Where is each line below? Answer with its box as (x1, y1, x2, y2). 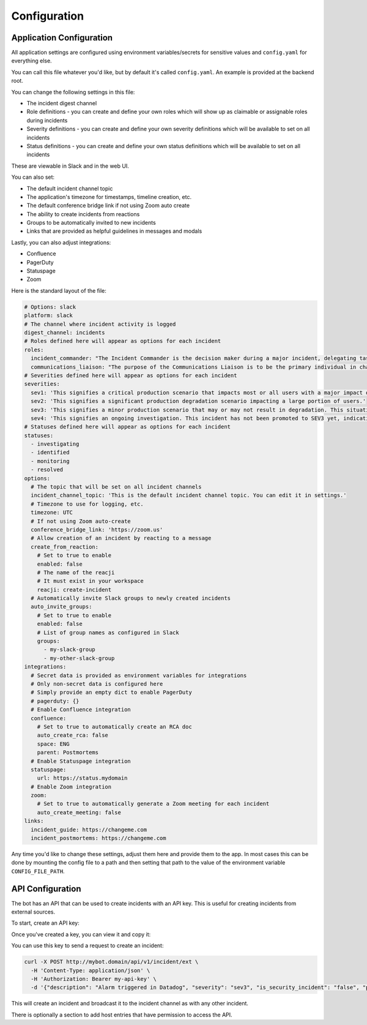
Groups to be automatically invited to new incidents (26, 219, 156, 227)
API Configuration (11, 884, 81, 894)
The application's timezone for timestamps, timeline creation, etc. (26, 193, 192, 200)
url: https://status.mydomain (37, 775, 128, 782)
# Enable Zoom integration (31, 783, 112, 790)
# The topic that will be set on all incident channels (31, 484, 202, 490)
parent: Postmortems (37, 749, 99, 756)
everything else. (11, 57, 52, 64)
